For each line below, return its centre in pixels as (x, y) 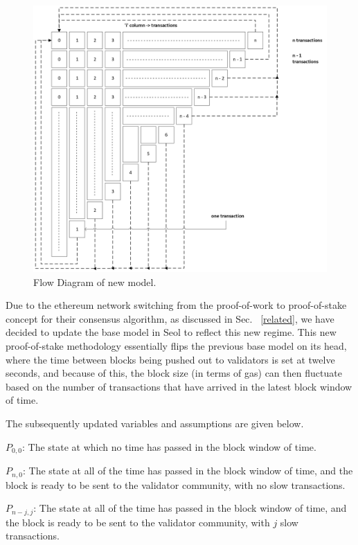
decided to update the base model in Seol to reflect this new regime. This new (171, 332)
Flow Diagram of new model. (95, 282)
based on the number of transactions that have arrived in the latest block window (179, 386)
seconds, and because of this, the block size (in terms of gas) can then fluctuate (174, 373)
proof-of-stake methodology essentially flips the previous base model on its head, (176, 346)
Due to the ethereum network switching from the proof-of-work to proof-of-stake (176, 305)
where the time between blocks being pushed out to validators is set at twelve (170, 359)
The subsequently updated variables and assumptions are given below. (155, 423)
